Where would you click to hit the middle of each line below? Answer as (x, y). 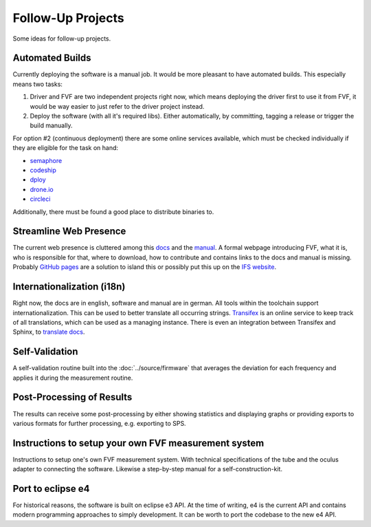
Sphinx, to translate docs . (49, 332)
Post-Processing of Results (72, 397)
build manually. (51, 126)
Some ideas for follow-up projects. (62, 39)
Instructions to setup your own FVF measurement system (138, 443)
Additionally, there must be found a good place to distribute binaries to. (113, 212)
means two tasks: (38, 84)
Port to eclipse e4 (51, 489)
